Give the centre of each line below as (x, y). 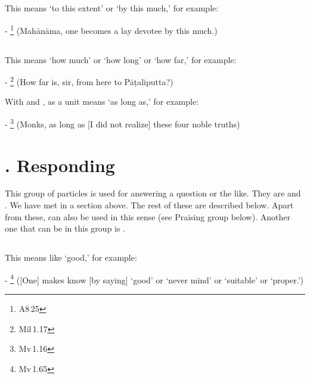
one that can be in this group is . (65, 228)
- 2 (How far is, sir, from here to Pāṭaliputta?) (89, 81)
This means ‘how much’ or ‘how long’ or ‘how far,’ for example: (121, 59)
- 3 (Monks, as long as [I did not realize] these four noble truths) (123, 123)
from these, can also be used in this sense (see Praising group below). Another (148, 216)
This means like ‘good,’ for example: (71, 257)
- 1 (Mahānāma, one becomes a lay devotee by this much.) (111, 29)
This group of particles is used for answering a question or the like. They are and (153, 193)
